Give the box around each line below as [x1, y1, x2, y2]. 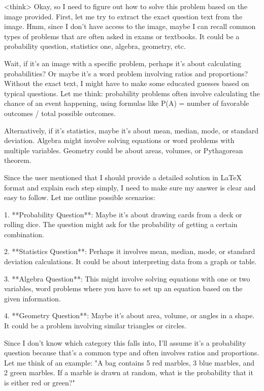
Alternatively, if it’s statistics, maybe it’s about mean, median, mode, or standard [4, 125, 259, 135]
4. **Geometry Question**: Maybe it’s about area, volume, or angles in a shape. [4, 310, 255, 321]
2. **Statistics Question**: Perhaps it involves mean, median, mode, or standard [4, 246, 255, 257]
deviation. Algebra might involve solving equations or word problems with [4, 135, 235, 146]
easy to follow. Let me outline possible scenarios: [4, 192, 155, 203]
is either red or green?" [4, 377, 75, 387]
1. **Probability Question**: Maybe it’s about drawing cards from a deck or [4, 209, 242, 219]
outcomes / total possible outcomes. [4, 107, 116, 118]
